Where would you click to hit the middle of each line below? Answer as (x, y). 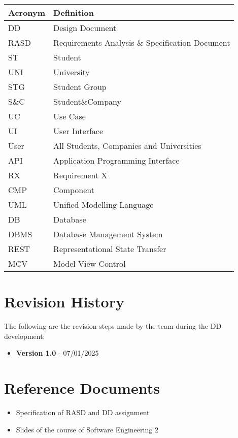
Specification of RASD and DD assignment (83, 412)
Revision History (64, 302)
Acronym (27, 12)
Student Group (80, 87)
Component (74, 190)
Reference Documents (82, 388)
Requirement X (80, 175)
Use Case (70, 116)
